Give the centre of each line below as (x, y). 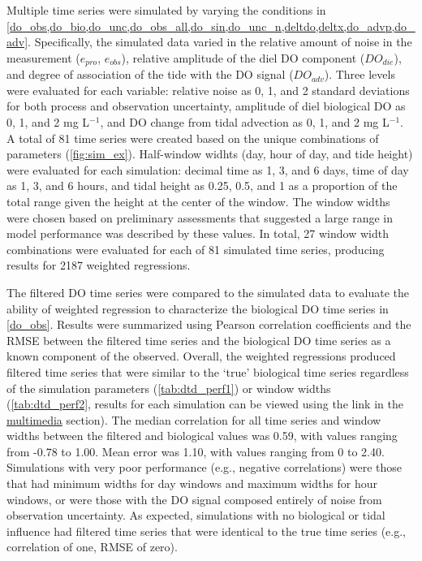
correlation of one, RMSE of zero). (92, 547)
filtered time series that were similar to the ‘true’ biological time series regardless (208, 371)
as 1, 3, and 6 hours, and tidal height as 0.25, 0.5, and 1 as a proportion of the (202, 186)
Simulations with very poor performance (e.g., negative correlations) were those (205, 467)
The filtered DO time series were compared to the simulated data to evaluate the (208, 292)
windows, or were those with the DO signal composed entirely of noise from (194, 499)
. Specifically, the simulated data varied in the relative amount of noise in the (220, 42)
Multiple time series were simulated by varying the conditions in (166, 10)
